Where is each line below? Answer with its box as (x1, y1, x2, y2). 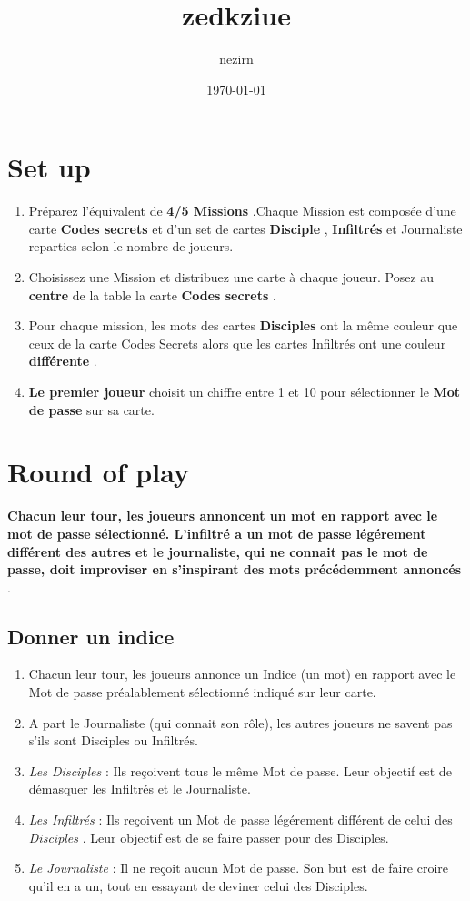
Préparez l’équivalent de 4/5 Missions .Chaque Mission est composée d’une (28, 201, 456, 220)
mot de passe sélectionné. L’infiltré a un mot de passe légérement (7, 523, 426, 542)
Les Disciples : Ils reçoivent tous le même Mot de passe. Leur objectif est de (28, 761, 452, 780)
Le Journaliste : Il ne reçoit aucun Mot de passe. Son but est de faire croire (28, 858, 449, 877)
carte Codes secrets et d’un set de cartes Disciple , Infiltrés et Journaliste (28, 218, 463, 238)
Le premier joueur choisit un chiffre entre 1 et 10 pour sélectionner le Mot (28, 382, 461, 400)
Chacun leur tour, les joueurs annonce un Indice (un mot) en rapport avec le (28, 664, 456, 683)
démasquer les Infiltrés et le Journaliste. (28, 779, 251, 798)
